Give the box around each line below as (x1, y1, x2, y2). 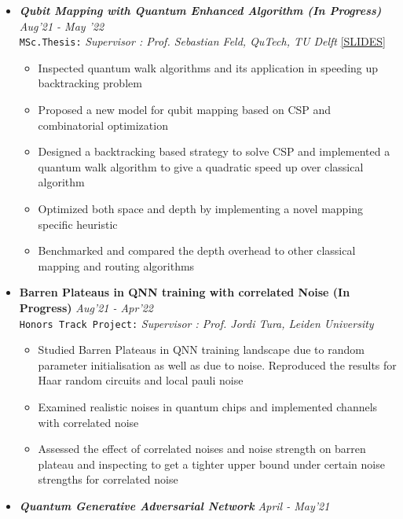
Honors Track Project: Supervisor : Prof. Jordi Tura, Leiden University (19, 315, 374, 331)
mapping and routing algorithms (38, 257, 195, 274)
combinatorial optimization (38, 116, 168, 133)
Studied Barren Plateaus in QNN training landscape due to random (38, 341, 365, 358)
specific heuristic (38, 215, 118, 232)
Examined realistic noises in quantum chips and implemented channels (38, 399, 378, 414)
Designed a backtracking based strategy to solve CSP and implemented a (38, 143, 390, 160)
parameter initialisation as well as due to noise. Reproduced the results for (38, 356, 397, 373)
